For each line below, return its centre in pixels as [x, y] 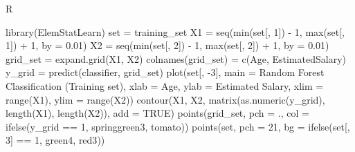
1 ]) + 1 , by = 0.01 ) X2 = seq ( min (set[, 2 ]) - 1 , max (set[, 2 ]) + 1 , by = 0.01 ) [167, 45]
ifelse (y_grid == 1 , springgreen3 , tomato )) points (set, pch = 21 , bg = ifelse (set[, [178, 126]
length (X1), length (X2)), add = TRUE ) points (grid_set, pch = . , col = [157, 113]
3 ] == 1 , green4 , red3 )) [55, 140]
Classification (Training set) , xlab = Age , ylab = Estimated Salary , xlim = [165, 85]
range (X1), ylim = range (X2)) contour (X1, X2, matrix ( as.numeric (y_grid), [165, 99]
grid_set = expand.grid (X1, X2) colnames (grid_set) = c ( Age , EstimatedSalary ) [176, 58]
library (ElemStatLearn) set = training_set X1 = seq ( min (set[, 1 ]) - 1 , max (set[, [175, 31]
